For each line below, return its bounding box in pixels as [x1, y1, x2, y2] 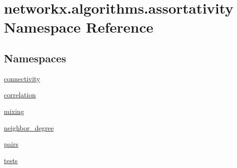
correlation [4, 90, 36, 100]
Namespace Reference [4, 17, 153, 37]
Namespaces [4, 50, 66, 65]
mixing [4, 106, 24, 116]
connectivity [4, 73, 40, 83]
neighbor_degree [4, 122, 54, 132]
